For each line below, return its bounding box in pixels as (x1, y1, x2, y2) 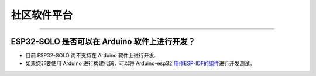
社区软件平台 (11, 9, 73, 21)
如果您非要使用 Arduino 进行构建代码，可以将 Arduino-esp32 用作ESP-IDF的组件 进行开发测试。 (25, 60, 255, 67)
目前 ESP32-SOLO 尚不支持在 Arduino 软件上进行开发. (25, 52, 156, 59)
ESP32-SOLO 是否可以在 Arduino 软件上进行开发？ (11, 37, 195, 46)
